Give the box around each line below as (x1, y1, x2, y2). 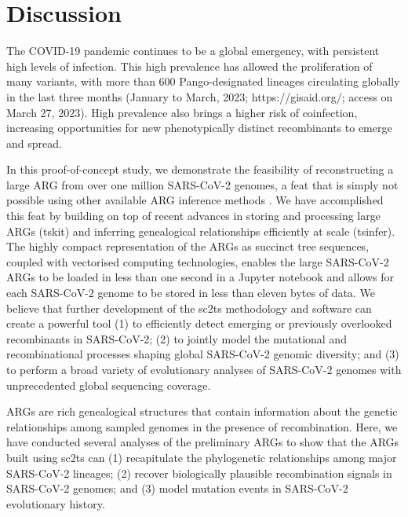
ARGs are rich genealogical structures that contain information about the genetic (6, 403, 398, 420)
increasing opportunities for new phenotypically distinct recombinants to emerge (6, 119, 392, 136)
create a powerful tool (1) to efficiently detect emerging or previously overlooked (6, 315, 392, 332)
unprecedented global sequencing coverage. (6, 376, 211, 393)
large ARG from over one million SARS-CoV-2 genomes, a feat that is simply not (6, 176, 399, 192)
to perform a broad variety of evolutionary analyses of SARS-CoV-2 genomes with (6, 361, 402, 377)
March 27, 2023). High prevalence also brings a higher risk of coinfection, (6, 104, 358, 120)
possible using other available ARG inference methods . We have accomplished (6, 192, 384, 208)
